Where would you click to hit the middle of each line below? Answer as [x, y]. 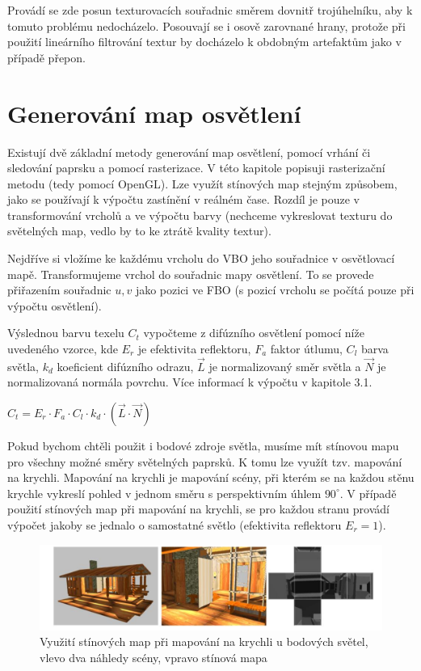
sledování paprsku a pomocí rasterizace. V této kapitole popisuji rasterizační [196, 168]
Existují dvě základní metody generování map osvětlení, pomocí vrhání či [189, 152]
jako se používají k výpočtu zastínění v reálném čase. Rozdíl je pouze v [184, 199]
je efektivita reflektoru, [194, 349]
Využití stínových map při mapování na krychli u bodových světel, [204, 641]
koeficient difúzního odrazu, [125, 366]
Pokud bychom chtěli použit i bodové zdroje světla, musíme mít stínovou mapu [203, 446]
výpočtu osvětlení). [55, 305]
